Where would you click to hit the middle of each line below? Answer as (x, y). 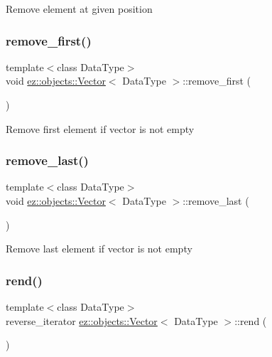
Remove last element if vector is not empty (99, 249)
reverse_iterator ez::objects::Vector (82, 320)
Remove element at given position (79, 9)
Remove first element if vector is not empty (100, 128)
